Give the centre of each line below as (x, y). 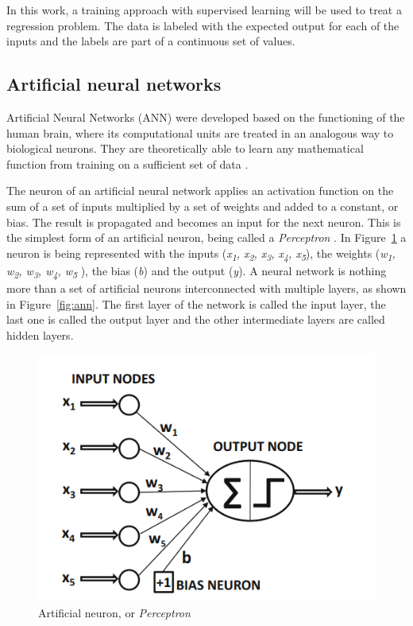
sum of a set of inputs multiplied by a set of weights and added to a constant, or (203, 206)
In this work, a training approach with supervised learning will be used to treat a (204, 10)
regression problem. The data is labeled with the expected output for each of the (203, 25)
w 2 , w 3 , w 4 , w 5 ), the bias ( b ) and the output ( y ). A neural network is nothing (197, 271)
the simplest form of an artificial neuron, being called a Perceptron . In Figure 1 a (206, 237)
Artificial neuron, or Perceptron (114, 612)
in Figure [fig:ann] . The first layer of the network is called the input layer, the (196, 303)
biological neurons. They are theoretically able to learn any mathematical (185, 148)
